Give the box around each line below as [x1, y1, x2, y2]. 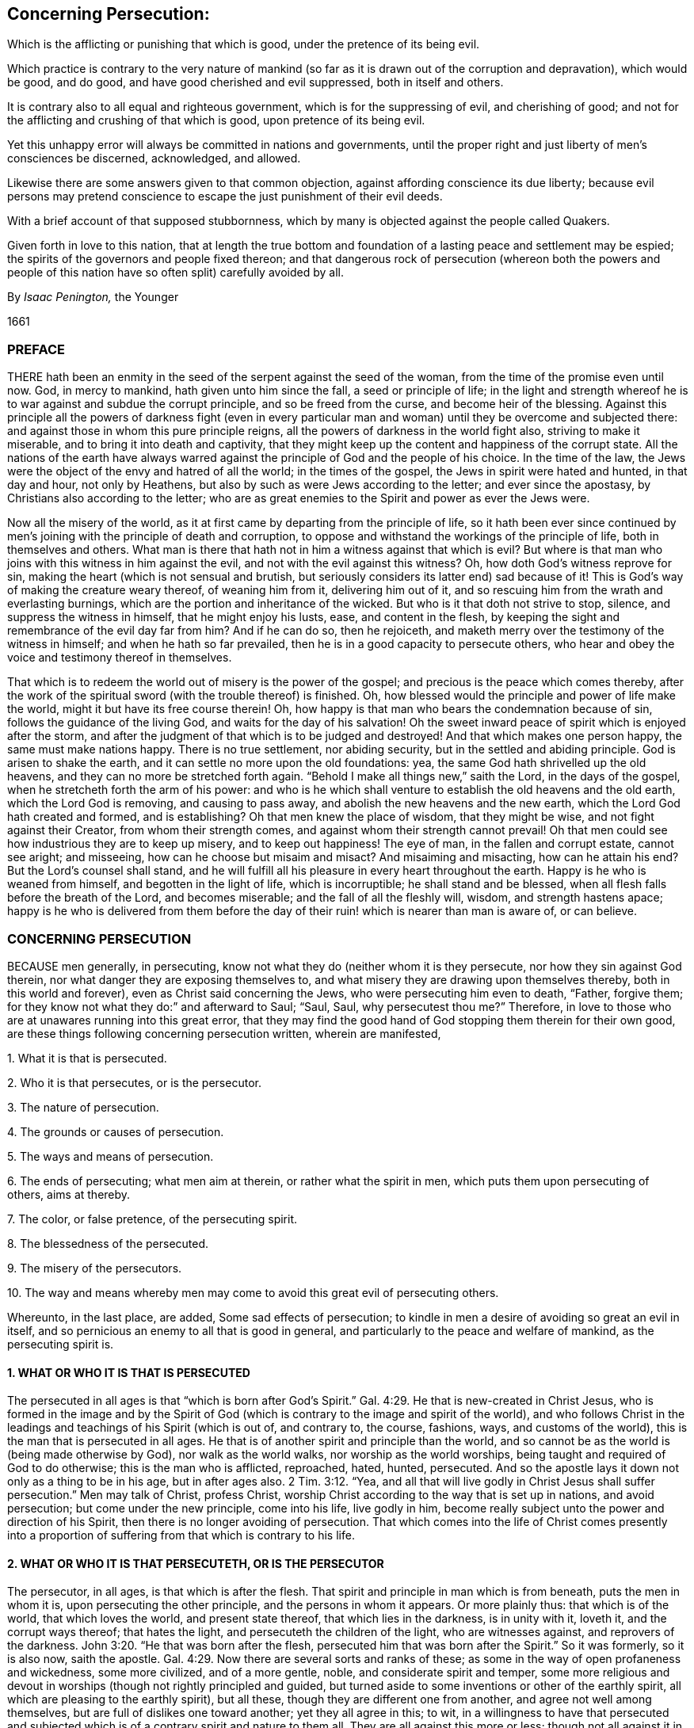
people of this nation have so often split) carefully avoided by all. [7, 265, 344, 280]
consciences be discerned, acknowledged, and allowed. [7, 151, 301, 166]
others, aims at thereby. [7, 1187, 131, 1201]
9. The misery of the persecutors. [7, 1261, 182, 1275]
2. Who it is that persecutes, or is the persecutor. [7, 1075, 261, 1089]
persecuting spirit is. [7, 1337, 114, 1351]
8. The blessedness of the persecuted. [7, 1236, 209, 1250]
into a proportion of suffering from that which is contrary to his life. [7, 1528, 355, 1543]
